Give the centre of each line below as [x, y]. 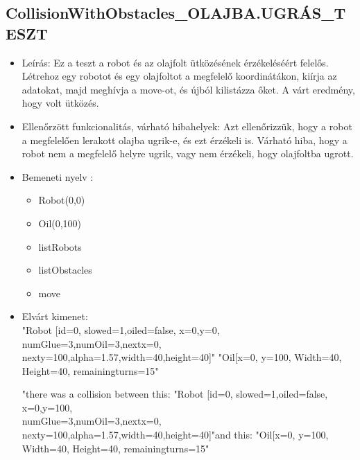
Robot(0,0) [62, 200]
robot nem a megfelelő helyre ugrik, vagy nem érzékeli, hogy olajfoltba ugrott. [188, 153]
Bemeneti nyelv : [58, 176]
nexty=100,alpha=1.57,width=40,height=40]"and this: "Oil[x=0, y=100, [175, 435]
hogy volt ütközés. [60, 103]
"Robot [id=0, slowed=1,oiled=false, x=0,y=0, [121, 329]
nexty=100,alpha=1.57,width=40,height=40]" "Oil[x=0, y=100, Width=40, [182, 357]
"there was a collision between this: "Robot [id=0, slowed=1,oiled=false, [175, 394]
